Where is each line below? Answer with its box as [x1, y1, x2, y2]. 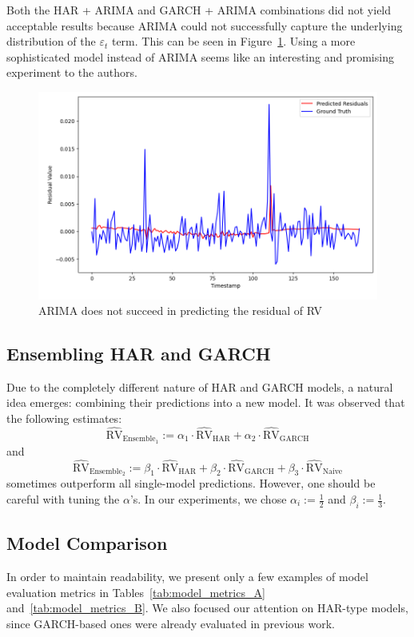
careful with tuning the [6, 491, 120, 508]
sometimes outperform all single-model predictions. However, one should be [6, 475, 376, 492]
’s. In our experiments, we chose [129, 491, 287, 508]
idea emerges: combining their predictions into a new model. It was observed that [6, 394, 405, 411]
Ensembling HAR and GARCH [6, 341, 271, 366]
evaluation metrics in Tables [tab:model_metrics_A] [6, 583, 265, 600]
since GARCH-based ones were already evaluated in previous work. [6, 615, 335, 631]
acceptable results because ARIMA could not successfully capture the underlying [6, 17, 403, 34]
